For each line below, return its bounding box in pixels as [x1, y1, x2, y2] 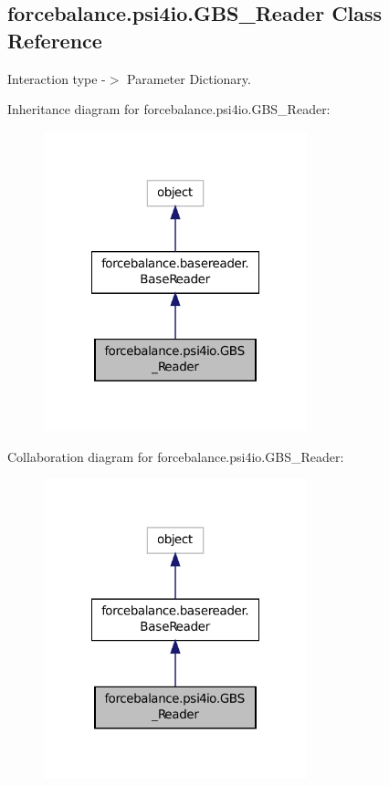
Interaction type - [7, 68, 106, 88]
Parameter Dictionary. [127, 68, 251, 88]
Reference [7, 26, 102, 54]
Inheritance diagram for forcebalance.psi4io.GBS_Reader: [7, 100, 331, 119]
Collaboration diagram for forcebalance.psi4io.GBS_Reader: [7, 446, 344, 466]
